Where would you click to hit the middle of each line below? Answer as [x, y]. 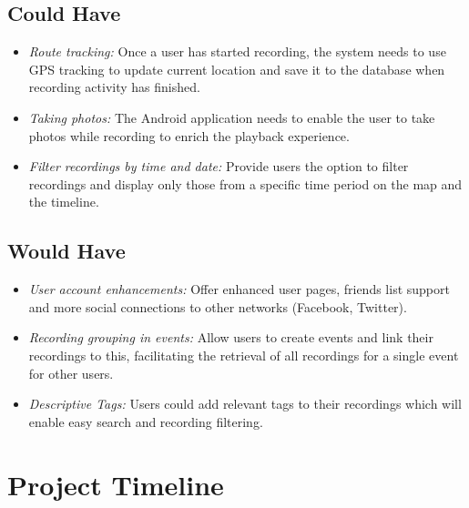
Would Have [66, 251]
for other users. [71, 373]
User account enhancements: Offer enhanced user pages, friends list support [239, 289]
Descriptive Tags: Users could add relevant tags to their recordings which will [245, 404]
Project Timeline [116, 484]
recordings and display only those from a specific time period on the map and [245, 183]
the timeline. [64, 202]
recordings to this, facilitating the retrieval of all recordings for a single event [244, 355]
